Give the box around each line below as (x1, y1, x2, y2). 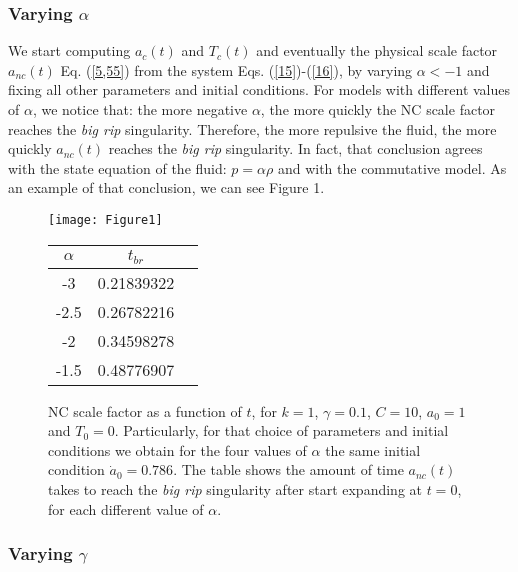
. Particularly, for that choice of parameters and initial (114, 420, 449, 441)
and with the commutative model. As (277, 157, 507, 178)
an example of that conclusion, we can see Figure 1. (8, 177, 325, 198)
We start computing (8, 40, 131, 61)
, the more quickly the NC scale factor (260, 99, 496, 119)
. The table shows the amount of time (173, 459, 404, 480)
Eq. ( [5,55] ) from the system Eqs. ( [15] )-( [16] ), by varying (60, 59, 413, 80)
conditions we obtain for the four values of (48, 439, 307, 460)
